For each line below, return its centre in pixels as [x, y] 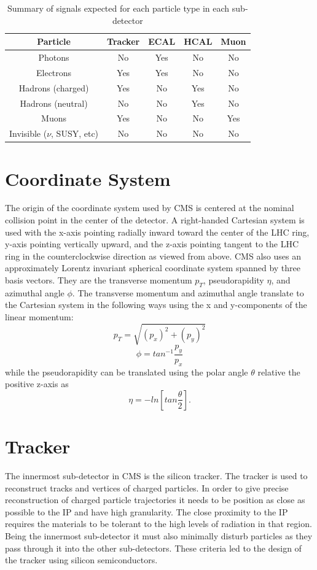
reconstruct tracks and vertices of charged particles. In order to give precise [147, 487]
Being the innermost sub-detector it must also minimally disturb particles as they [159, 536]
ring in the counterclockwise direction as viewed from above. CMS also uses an [153, 256]
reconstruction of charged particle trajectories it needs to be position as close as [155, 500]
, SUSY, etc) [75, 133]
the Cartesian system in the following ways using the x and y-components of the [156, 305]
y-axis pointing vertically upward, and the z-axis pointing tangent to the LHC [152, 244]
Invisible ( [28, 133]
